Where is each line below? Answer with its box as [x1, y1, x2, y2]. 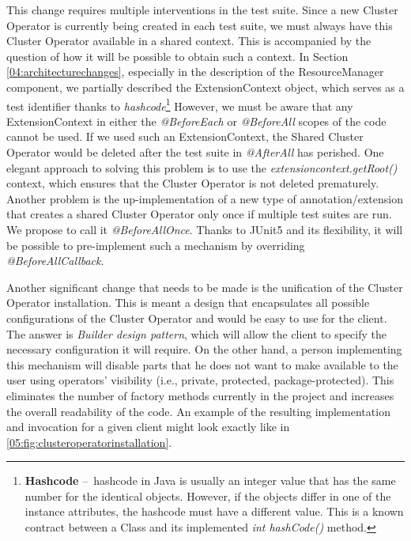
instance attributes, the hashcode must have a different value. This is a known [25, 503, 404, 520]
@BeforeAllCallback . [6, 252, 104, 269]
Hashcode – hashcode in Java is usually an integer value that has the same [25, 472, 396, 489]
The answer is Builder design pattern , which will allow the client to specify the [6, 325, 387, 342]
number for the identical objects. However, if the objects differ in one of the [25, 487, 391, 504]
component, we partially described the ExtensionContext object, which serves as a [6, 78, 405, 95]
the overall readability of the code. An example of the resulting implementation [6, 403, 390, 419]
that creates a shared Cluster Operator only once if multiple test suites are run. [6, 206, 392, 222]
